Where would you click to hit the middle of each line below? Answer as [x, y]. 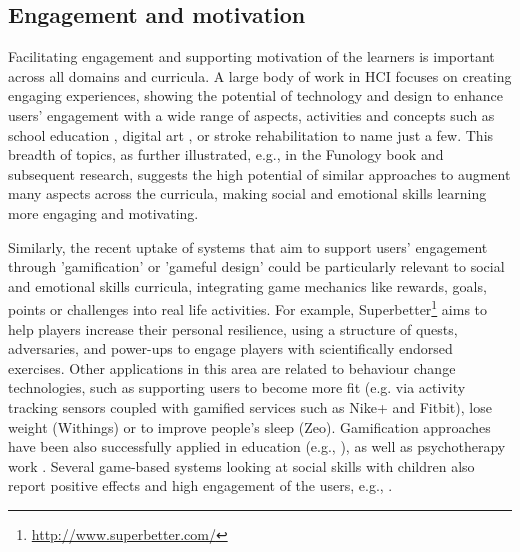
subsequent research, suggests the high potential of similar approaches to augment [259, 173]
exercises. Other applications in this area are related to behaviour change [232, 367]
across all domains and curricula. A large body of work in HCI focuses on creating [260, 75]
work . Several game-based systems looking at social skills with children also [241, 465]
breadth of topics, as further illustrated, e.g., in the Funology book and [226, 154]
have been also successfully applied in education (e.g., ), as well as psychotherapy [257, 446]
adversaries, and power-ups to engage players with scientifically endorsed [230, 348]
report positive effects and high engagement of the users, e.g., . [200, 485]
